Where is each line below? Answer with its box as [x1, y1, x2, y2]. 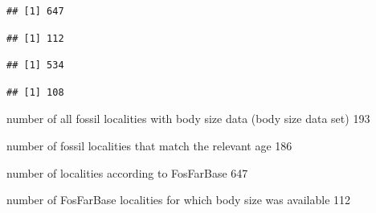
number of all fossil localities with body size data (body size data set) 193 [6, 110, 370, 127]
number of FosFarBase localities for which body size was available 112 [6, 191, 351, 208]
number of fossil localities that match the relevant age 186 [6, 137, 292, 154]
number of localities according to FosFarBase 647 [6, 164, 248, 181]
